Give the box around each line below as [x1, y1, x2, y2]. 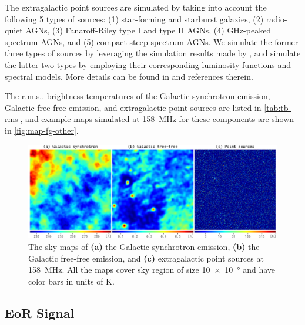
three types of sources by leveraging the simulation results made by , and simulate [5, 47, 301, 59]
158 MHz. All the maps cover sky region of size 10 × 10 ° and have [28, 263, 276, 276]
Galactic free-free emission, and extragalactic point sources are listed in [5, 101, 262, 113]
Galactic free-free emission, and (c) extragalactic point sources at [28, 252, 264, 264]
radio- [266, 12, 287, 25]
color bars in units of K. [28, 275, 115, 287]
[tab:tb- [264, 101, 291, 113]
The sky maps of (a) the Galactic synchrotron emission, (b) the [28, 240, 260, 252]
